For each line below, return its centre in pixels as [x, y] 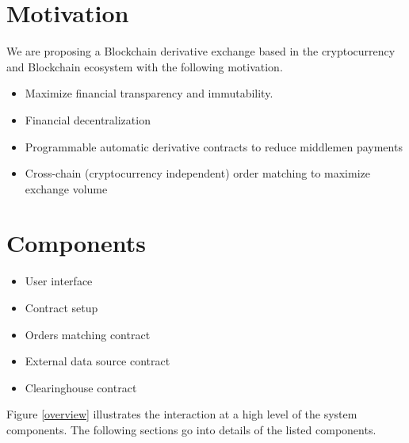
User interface [59, 281]
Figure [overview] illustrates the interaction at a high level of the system [182, 414]
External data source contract [97, 361]
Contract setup [61, 307]
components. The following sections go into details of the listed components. [191, 429]
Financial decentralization [88, 119]
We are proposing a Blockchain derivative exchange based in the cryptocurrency [201, 51]
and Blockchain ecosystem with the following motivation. [145, 66]
